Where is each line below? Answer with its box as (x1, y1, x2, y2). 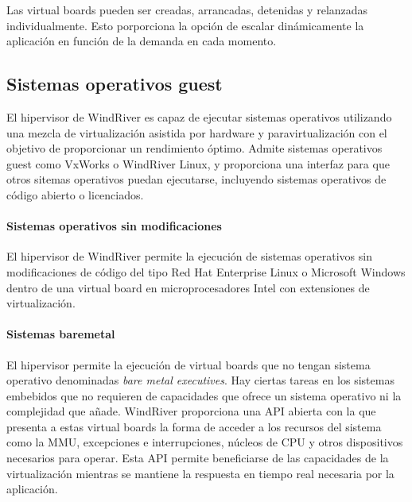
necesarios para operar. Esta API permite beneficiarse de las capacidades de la (6, 450, 389, 466)
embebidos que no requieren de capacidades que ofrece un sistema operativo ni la (6, 387, 402, 404)
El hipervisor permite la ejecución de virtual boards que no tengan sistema (6, 356, 371, 373)
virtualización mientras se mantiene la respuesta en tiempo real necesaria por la (6, 465, 395, 481)
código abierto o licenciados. (6, 186, 144, 203)
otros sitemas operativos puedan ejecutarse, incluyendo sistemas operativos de (6, 171, 387, 187)
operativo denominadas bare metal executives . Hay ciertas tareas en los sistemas (6, 372, 395, 388)
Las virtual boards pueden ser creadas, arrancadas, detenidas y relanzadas (6, 2, 368, 17)
